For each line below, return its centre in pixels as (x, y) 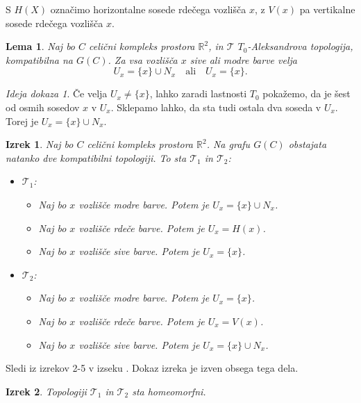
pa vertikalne (327, 9)
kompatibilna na (39, 59)
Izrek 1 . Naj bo (40, 144)
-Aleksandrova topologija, (300, 46)
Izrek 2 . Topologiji (46, 391)
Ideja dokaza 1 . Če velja (57, 93)
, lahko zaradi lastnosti (198, 93)
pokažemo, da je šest (307, 93)
